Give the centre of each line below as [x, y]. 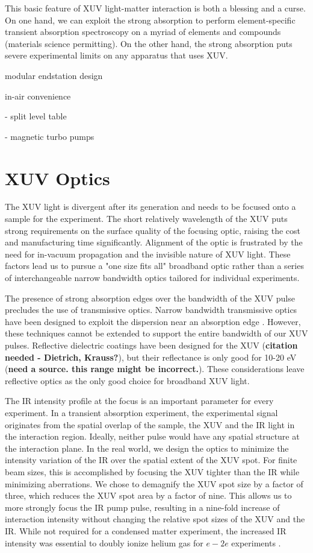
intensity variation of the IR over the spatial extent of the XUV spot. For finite [151, 460]
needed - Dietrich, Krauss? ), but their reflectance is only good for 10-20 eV [151, 357]
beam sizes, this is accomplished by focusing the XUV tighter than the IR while [152, 471]
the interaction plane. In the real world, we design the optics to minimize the [147, 448]
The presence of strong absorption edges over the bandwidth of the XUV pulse [150, 298]
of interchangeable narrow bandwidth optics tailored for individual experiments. [152, 278]
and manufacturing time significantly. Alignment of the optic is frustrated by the [154, 242]
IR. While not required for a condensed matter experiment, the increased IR [146, 530]
